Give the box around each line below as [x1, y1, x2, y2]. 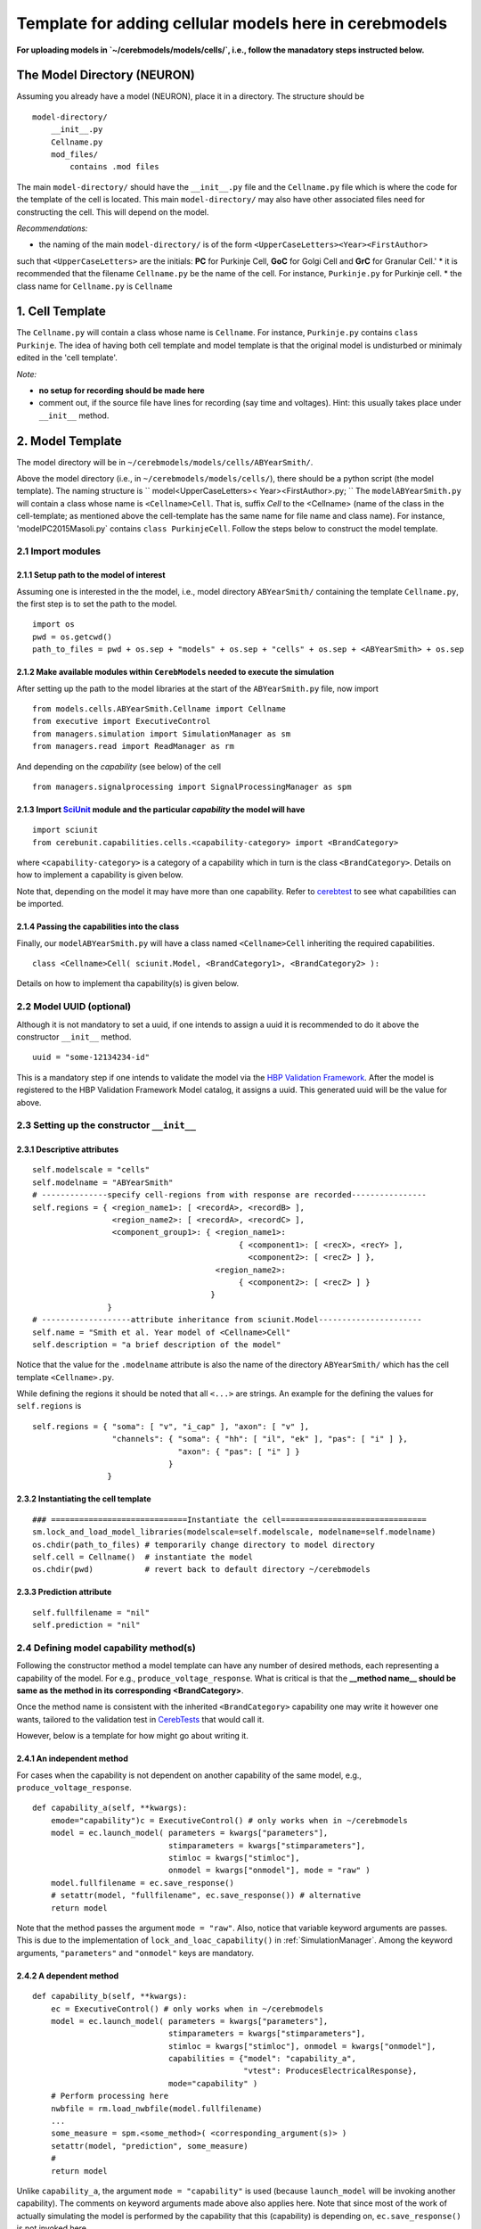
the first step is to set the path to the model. [16, 598, 177, 609]
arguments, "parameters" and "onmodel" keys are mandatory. [16, 1947, 254, 1958]
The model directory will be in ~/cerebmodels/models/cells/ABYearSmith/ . [16, 456, 314, 467]
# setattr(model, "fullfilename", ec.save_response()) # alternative [50, 1890, 362, 1901]
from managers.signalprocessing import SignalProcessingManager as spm [32, 781, 352, 792]
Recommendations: [16, 223, 88, 234]
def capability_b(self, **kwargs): [32, 1991, 188, 2002]
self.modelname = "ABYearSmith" [32, 1177, 174, 1188]
